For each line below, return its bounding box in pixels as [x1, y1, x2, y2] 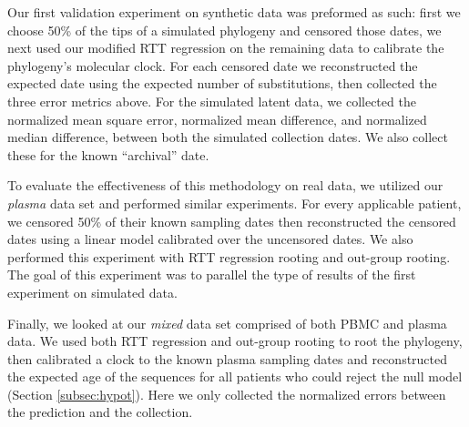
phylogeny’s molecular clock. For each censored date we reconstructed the [7, 56, 418, 75]
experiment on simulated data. [7, 282, 178, 301]
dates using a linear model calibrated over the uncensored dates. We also [7, 229, 413, 249]
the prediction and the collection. [7, 402, 193, 422]
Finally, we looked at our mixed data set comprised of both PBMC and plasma [7, 313, 447, 332]
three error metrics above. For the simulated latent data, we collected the [7, 91, 416, 110]
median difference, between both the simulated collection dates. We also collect [7, 127, 448, 147]
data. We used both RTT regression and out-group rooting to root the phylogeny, [7, 331, 463, 351]
